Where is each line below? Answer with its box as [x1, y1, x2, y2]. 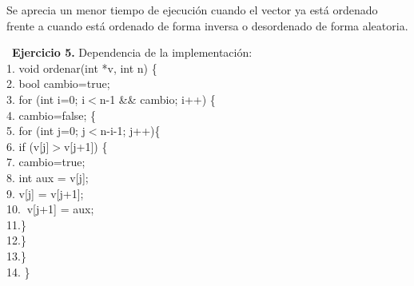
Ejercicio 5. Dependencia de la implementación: [12, 44, 253, 61]
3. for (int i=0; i [6, 90, 86, 107]
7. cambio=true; [6, 153, 86, 170]
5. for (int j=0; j [6, 122, 86, 139]
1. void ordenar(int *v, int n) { [6, 59, 157, 76]
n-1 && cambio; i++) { [99, 90, 216, 107]
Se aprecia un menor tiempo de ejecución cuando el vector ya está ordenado [6, 2, 378, 18]
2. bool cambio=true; [6, 75, 110, 92]
